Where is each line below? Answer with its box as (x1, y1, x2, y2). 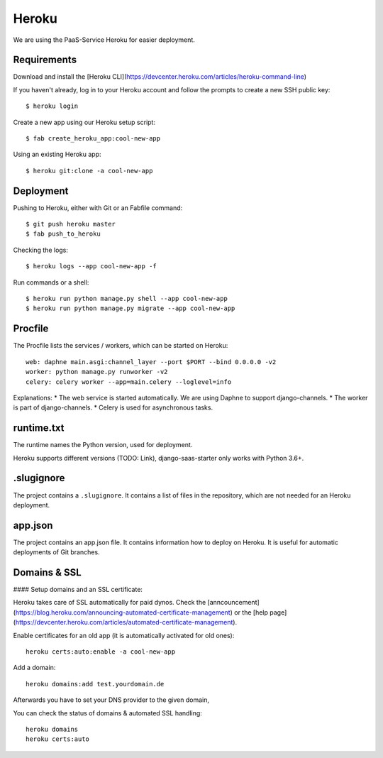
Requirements (13, 54, 77, 66)
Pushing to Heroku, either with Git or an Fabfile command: (13, 203, 183, 212)
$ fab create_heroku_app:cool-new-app (26, 135, 161, 143)
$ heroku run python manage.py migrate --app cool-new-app (26, 304, 235, 312)
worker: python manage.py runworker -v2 (26, 368, 168, 376)
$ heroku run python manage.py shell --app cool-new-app (26, 295, 228, 303)
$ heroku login (26, 102, 79, 110)
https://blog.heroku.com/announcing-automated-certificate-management (15, 608, 231, 617)
